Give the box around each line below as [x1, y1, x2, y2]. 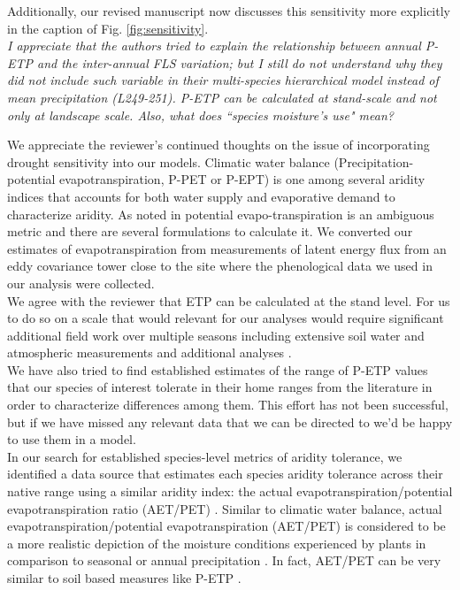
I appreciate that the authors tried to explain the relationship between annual [7, 36, 421, 55]
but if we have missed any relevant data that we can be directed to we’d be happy [7, 412, 453, 431]
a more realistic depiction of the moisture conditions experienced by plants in [7, 533, 426, 552]
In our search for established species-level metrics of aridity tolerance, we [7, 447, 402, 465]
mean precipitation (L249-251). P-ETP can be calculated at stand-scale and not [7, 88, 437, 106]
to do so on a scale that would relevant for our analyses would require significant [7, 309, 444, 327]
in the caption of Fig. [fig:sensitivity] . [7, 19, 209, 37]
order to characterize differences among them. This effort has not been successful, [7, 395, 448, 414]
